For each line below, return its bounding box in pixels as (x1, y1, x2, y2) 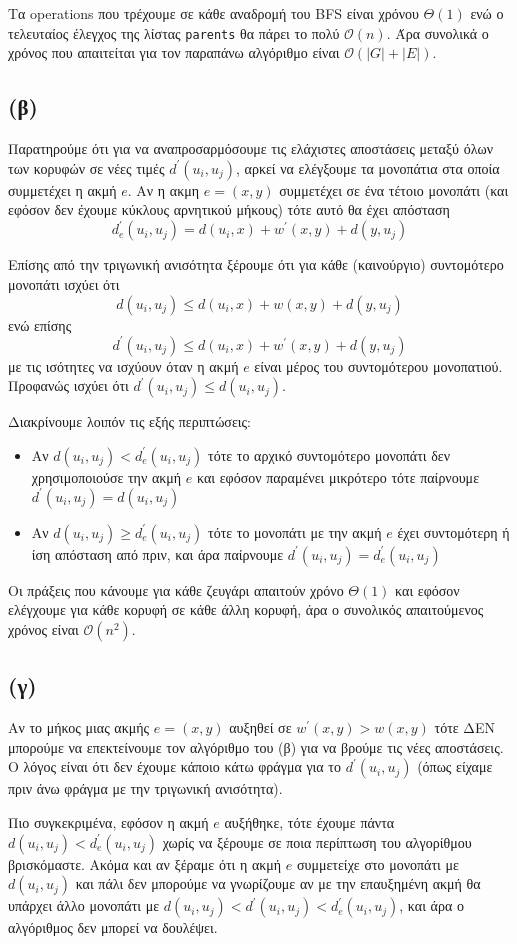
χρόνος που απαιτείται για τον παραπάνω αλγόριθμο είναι (8, 42, 340, 63)
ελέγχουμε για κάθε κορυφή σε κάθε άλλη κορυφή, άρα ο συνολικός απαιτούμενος (8, 599, 484, 620)
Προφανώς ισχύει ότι (8, 375, 129, 396)
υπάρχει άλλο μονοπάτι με (8, 895, 160, 916)
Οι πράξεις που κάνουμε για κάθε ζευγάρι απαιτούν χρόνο (8, 579, 344, 600)
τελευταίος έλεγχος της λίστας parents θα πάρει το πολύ (8, 22, 340, 43)
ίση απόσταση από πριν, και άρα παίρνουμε (31, 543, 284, 564)
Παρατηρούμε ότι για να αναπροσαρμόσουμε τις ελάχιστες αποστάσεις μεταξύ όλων (8, 138, 494, 159)
